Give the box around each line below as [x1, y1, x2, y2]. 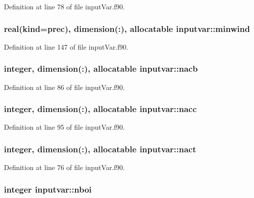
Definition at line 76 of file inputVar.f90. [4, 162, 125, 172]
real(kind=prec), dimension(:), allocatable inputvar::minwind [4, 22, 250, 34]
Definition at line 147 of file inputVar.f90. [4, 41, 128, 52]
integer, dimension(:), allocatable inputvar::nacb [4, 62, 198, 75]
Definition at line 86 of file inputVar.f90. [4, 82, 125, 92]
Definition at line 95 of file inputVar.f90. [4, 122, 125, 132]
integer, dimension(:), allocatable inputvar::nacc [4, 103, 197, 115]
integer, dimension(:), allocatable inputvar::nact [4, 142, 197, 155]
